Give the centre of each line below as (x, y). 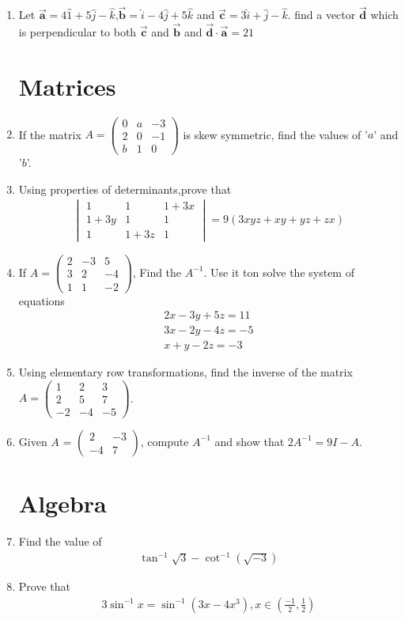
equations (42, 300)
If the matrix (50, 134)
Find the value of (60, 541)
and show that (250, 441)
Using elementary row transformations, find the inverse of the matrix (185, 372)
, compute (165, 441)
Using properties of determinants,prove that (125, 189)
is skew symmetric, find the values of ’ (275, 134)
